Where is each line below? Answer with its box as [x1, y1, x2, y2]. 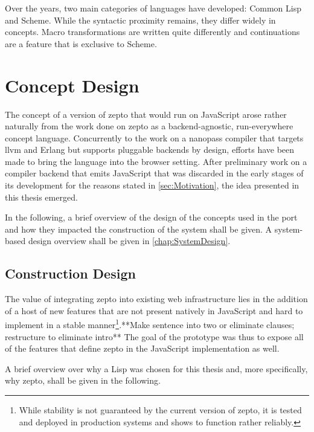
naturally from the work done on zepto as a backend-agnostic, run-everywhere [5, 120, 293, 132]
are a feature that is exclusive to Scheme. [5, 37, 157, 50]
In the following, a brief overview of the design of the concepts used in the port [5, 211, 298, 224]
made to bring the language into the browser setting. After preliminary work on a [5, 155, 307, 167]
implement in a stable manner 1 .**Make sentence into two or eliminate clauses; [5, 317, 295, 331]
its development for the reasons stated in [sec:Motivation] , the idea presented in [5, 179, 300, 192]
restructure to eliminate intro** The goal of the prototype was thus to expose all [5, 330, 304, 343]
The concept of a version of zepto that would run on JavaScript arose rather [5, 108, 287, 120]
